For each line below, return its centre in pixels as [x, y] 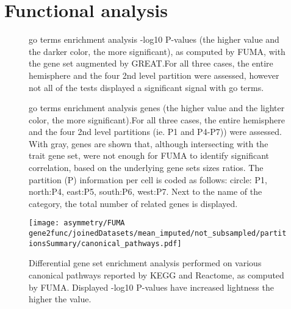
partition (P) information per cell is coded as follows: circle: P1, [148, 179]
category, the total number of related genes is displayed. [133, 203]
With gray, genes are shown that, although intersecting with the [149, 143]
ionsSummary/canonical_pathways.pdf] [105, 243]
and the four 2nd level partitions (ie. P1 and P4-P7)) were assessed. [155, 132]
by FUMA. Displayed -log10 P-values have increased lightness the [151, 287]
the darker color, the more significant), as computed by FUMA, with [157, 51]
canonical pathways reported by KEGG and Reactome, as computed [156, 275]
